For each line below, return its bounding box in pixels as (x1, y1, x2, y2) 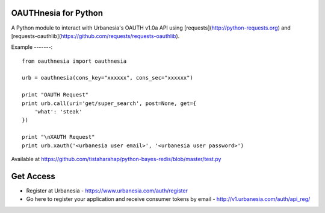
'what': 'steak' (34, 109, 82, 115)
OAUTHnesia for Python (11, 8, 104, 18)
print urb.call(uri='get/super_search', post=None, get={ (22, 100, 197, 107)
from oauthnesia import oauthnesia (22, 57, 127, 65)
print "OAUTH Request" (22, 91, 89, 98)
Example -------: (11, 43, 53, 51)
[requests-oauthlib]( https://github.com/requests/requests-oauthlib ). (11, 32, 180, 39)
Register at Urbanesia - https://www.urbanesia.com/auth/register (26, 187, 188, 194)
